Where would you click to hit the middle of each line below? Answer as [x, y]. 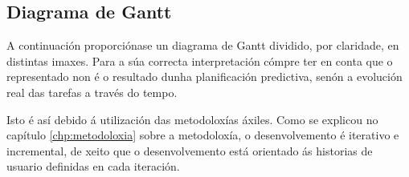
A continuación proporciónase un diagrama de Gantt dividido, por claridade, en [203, 45]
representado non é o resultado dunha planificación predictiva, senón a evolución [204, 76]
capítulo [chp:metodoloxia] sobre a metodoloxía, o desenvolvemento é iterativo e [203, 135]
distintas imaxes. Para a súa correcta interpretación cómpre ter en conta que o [200, 60]
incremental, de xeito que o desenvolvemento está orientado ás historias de [190, 150]
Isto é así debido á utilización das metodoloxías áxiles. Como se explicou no [192, 119]
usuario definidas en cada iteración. [93, 166]
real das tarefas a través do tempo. [92, 92]
